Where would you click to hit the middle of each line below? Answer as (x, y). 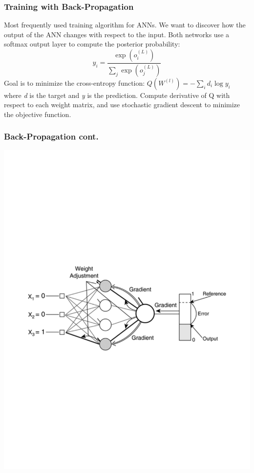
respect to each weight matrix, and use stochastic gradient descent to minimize (122, 105)
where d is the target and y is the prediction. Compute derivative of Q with (117, 95)
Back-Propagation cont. (51, 136)
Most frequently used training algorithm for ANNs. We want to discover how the (125, 25)
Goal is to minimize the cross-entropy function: (74, 83)
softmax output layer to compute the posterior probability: (92, 44)
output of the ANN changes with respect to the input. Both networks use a (117, 34)
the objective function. (38, 114)
